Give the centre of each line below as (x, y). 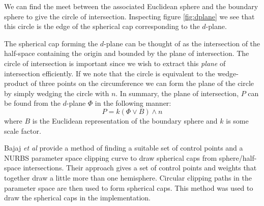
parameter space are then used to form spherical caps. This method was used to (129, 187)
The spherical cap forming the (51, 43)
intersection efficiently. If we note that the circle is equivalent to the (110, 73)
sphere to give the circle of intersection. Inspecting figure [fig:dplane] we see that (129, 16)
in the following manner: (133, 103)
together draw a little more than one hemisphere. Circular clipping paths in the (128, 177)
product (16, 83)
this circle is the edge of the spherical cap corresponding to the (102, 26)
